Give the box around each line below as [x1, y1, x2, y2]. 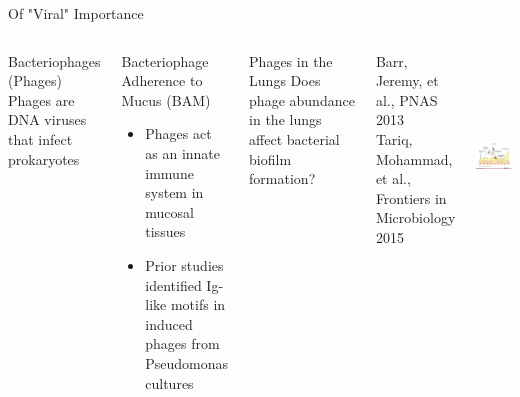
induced [145, 313, 193, 334]
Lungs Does [249, 70, 321, 91]
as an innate [145, 142, 221, 163]
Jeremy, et [375, 70, 439, 91]
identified [145, 274, 202, 295]
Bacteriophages [8, 50, 101, 71]
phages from [145, 333, 220, 354]
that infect [8, 128, 73, 149]
